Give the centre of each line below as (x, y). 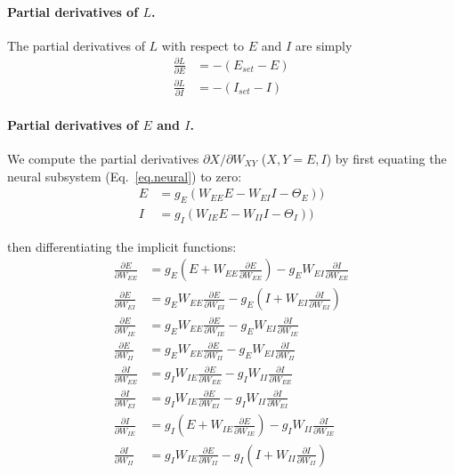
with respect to (203, 45)
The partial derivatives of (76, 45)
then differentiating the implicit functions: (122, 246)
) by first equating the (386, 158)
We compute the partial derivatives (103, 158)
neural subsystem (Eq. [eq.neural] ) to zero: (125, 176)
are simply (324, 45)
